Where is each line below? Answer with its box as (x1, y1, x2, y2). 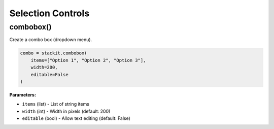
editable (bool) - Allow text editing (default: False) (22, 115, 130, 121)
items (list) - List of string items (22, 101, 90, 107)
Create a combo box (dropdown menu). (9, 37, 92, 43)
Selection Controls (9, 8, 90, 19)
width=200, (30, 64, 58, 71)
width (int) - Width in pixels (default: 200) (22, 108, 111, 114)
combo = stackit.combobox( (20, 50, 87, 56)
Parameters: (9, 91, 37, 98)
